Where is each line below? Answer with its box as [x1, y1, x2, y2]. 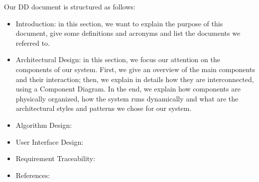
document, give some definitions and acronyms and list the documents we [15, 28, 241, 38]
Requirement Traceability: [15, 153, 96, 164]
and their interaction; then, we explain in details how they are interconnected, [15, 74, 254, 84]
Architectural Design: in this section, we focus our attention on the [15, 54, 220, 65]
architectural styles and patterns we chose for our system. [15, 103, 192, 113]
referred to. [15, 37, 50, 48]
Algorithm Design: [15, 119, 72, 130]
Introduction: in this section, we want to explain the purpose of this [15, 18, 223, 28]
